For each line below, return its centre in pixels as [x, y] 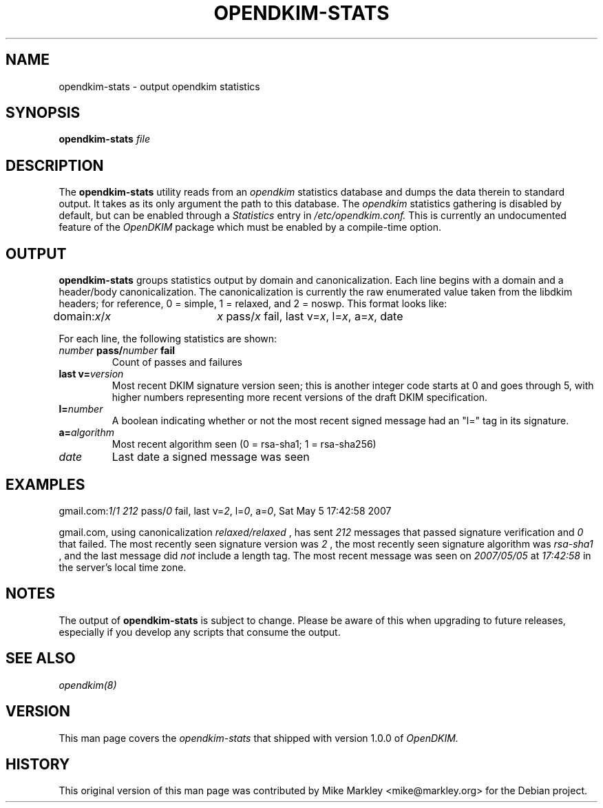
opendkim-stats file [104, 139]
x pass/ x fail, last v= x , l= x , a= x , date [310, 317]
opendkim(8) [88, 685]
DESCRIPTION [55, 165]
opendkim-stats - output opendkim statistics [159, 86]
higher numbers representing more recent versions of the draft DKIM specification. [300, 397]
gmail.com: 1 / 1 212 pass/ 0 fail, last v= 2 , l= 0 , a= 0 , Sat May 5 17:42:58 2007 [225, 510]
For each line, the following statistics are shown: [168, 339]
